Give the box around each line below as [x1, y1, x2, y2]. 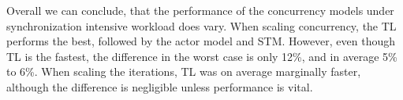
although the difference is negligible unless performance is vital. [6, 78, 313, 95]
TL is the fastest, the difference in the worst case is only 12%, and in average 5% [6, 48, 397, 64]
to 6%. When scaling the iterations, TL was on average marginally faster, [6, 63, 361, 80]
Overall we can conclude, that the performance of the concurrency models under [6, 2, 394, 18]
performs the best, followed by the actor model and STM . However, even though [6, 33, 396, 49]
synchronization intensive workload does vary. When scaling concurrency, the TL [6, 17, 397, 34]
